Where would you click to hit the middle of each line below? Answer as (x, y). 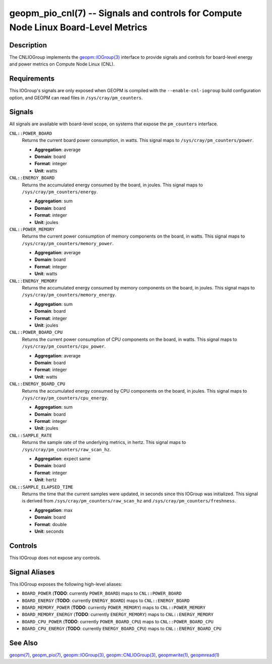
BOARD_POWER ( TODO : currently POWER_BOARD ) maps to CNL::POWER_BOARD (102, 594)
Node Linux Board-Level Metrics (78, 27)
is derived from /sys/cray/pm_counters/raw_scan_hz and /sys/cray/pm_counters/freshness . (129, 501)
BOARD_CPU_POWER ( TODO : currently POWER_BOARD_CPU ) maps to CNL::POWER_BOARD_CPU (118, 621)
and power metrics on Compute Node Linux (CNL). (62, 64)
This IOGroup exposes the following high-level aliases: (66, 584)
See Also (23, 643)
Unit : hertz (46, 480)
